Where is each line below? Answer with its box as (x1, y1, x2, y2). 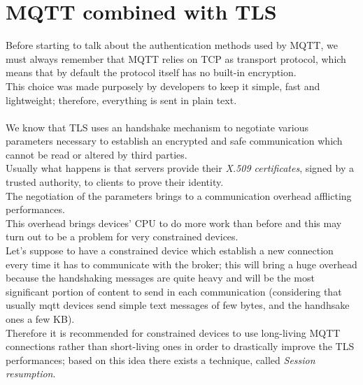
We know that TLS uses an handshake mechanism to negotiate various (6, 119, 309, 134)
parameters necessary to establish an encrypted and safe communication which (6, 133, 343, 148)
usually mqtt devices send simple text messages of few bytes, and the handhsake (6, 298, 350, 312)
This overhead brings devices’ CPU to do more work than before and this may (6, 215, 342, 230)
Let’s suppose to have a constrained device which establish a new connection (6, 243, 334, 258)
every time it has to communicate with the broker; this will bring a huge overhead (6, 256, 357, 271)
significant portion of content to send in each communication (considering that (6, 284, 342, 298)
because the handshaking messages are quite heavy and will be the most (6, 270, 315, 285)
